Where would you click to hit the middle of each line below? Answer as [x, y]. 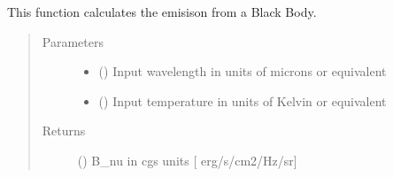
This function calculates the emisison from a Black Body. [162, 12]
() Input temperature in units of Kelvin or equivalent [243, 100]
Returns [64, 131]
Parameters [73, 41]
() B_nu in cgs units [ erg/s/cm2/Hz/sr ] [187, 160]
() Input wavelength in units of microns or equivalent [243, 71]
